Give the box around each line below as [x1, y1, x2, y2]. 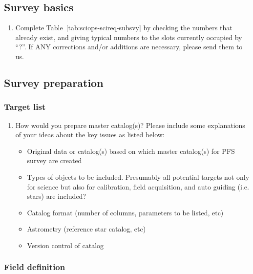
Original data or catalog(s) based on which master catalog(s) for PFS [27, 146, 235, 156]
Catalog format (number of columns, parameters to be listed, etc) [27, 207, 224, 217]
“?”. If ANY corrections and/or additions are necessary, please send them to [15, 42, 243, 52]
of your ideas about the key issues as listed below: [15, 129, 165, 140]
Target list [4, 101, 46, 113]
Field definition [4, 261, 65, 273]
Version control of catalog [27, 240, 104, 250]
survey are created [27, 155, 82, 166]
